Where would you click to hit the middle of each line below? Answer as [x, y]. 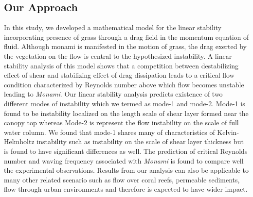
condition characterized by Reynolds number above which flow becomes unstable [124, 84]
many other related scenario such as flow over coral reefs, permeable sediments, [122, 179]
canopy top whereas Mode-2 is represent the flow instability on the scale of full [121, 123]
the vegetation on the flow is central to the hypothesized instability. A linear [118, 56]
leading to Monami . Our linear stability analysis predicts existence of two [113, 94]
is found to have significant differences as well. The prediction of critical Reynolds [126, 151]
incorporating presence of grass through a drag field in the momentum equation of [126, 37]
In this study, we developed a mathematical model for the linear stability [113, 27]
